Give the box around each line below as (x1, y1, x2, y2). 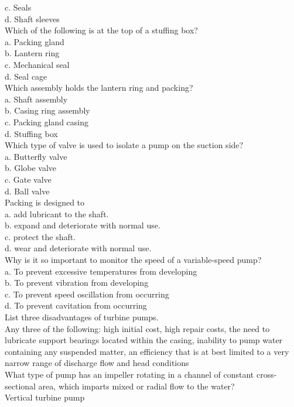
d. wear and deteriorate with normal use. (5, 242, 152, 254)
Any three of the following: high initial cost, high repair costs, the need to (5, 322, 270, 334)
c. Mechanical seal (5, 58, 70, 70)
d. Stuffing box (5, 127, 58, 139)
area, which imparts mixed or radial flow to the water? (38, 379, 235, 392)
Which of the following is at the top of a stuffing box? (5, 24, 198, 36)
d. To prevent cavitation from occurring (5, 299, 147, 312)
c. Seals (5, 1, 32, 13)
